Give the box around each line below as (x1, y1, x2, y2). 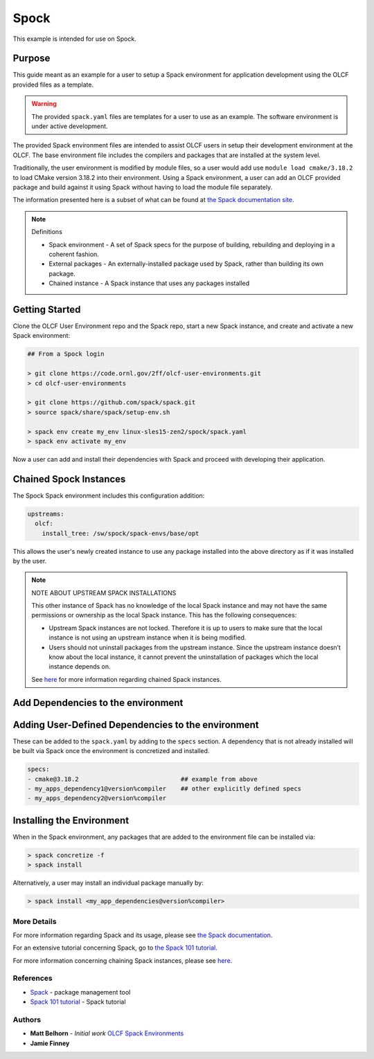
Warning (31, 100, 57, 108)
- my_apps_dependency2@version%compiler (27, 795, 166, 802)
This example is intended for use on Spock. (12, 35, 136, 43)
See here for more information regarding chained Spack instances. (31, 675, 222, 683)
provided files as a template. (12, 80, 94, 89)
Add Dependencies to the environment (12, 696, 184, 709)
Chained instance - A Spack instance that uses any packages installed (48, 279, 250, 287)
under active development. (31, 122, 108, 131)
